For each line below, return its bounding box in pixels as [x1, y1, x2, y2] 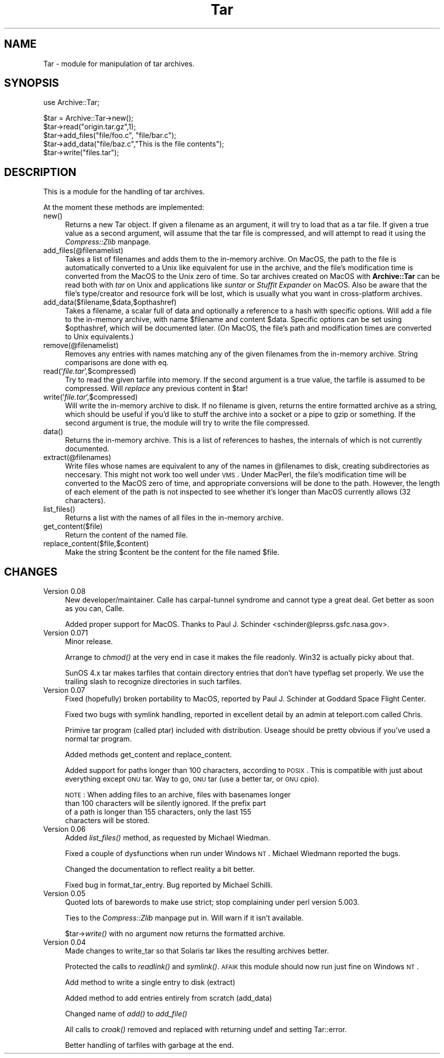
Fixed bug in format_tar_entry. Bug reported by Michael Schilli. [65, 880, 273, 890]
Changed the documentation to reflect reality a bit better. [65, 865, 255, 874]
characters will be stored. [65, 816, 150, 825]
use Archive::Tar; [43, 98, 100, 107]
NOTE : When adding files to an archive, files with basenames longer [65, 790, 291, 799]
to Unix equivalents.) [65, 332, 134, 341]
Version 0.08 [43, 587, 86, 596]
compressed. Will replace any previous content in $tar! [65, 384, 248, 393]
